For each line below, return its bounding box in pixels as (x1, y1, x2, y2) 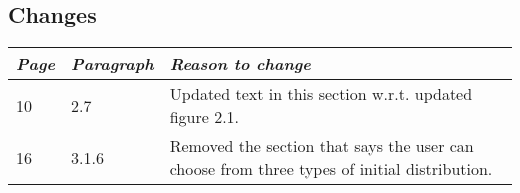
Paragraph (71, 52, 154, 76)
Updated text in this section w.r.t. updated (169, 82, 473, 106)
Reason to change (169, 52, 311, 76)
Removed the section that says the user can (169, 134, 474, 158)
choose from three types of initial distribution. (169, 157, 493, 181)
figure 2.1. (169, 105, 240, 129)
